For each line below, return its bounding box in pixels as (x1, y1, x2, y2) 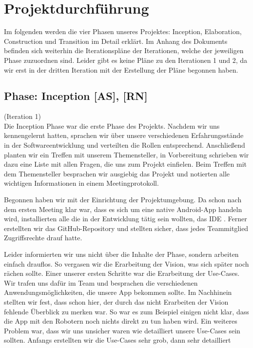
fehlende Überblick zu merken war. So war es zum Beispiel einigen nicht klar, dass (4, 306, 249, 316)
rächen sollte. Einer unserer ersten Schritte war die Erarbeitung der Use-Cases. (4, 268, 240, 278)
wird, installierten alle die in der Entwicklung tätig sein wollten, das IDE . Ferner (4, 213, 247, 224)
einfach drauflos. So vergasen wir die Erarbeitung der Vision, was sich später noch (4, 258, 249, 269)
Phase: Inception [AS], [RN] (4, 88, 148, 103)
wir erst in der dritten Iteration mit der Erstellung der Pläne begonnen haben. (4, 64, 238, 75)
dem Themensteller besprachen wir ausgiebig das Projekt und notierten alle (4, 168, 230, 178)
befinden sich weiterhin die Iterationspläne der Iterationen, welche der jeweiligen (4, 45, 244, 56)
